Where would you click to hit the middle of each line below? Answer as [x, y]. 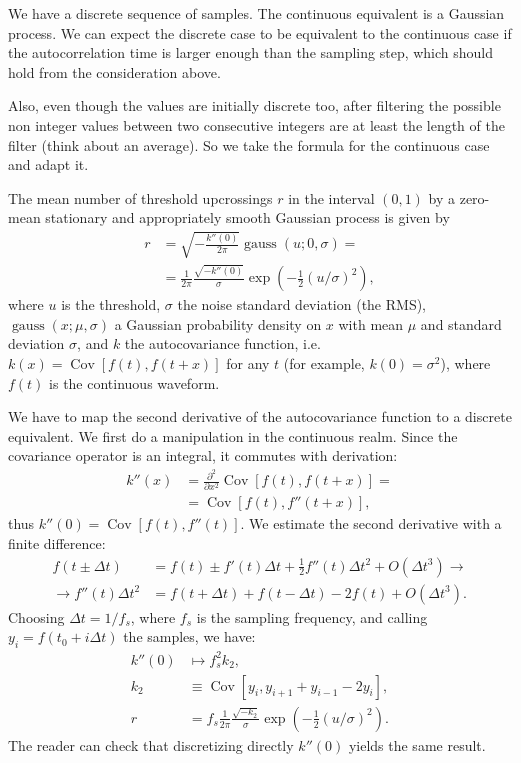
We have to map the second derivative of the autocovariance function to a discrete [260, 416]
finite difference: [57, 543]
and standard [461, 323]
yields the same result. [417, 744]
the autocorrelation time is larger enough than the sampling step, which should [251, 52]
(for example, [324, 363]
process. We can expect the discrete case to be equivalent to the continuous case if [260, 32]
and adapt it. [48, 164]
